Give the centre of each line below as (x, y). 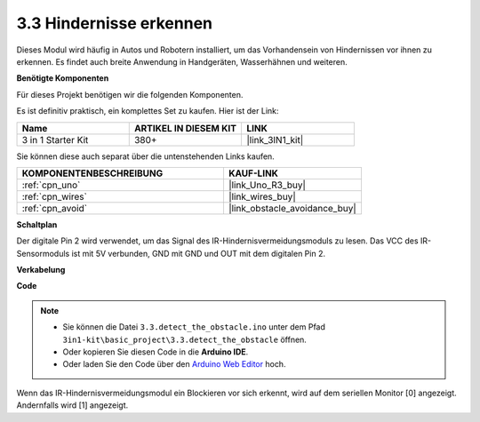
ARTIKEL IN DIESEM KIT (185, 128)
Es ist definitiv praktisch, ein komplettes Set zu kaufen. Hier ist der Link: (148, 111)
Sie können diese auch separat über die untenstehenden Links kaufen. (145, 156)
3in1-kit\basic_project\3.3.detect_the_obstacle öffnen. (184, 339)
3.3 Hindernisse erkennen (115, 23)
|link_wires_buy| (262, 196)
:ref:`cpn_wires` (55, 196)
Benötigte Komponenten (63, 78)
